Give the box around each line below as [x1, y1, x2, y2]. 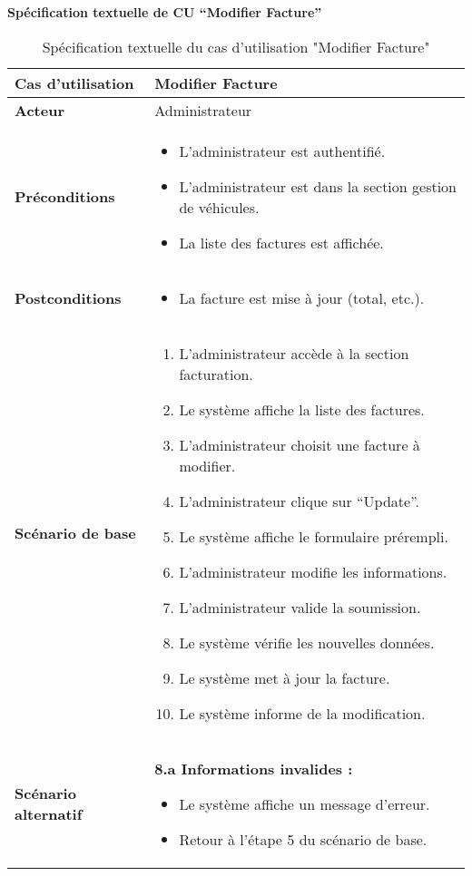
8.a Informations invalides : [154, 757, 353, 779]
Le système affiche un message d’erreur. [179, 793, 430, 814]
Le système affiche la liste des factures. [179, 398, 425, 420]
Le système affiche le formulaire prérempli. [179, 525, 448, 547]
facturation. [179, 363, 253, 384]
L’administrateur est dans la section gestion [179, 175, 457, 197]
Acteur [15, 99, 64, 121]
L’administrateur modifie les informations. [179, 560, 447, 582]
